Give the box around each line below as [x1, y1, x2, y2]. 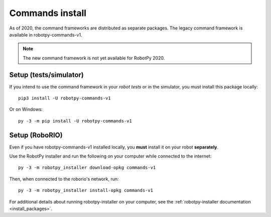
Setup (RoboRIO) [9, 130, 63, 139]
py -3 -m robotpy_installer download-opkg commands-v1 [18, 165, 156, 170]
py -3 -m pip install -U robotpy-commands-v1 [18, 118, 132, 123]
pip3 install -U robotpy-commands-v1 [18, 95, 111, 101]
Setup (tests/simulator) [9, 70, 84, 79]
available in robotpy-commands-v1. [9, 31, 82, 37]
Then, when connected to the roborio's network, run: [9, 175, 119, 182]
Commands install [9, 7, 87, 18]
